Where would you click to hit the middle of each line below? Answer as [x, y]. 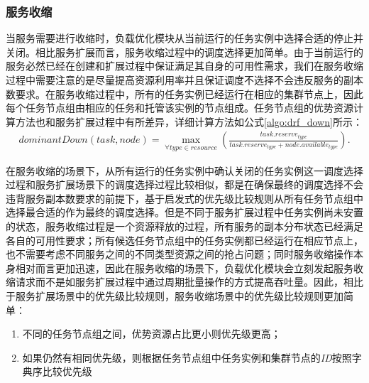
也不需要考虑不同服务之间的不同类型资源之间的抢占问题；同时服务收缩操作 [180, 254]
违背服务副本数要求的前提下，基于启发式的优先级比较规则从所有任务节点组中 [184, 198]
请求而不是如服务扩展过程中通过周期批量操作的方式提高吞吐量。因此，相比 [189, 282]
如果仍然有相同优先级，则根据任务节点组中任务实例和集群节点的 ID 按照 [187, 357]
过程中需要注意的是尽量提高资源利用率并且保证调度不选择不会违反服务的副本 [184, 80]
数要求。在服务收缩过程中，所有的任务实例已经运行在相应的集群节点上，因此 [184, 93]
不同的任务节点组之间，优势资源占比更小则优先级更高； [152, 334]
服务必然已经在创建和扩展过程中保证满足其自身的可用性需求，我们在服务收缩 [184, 66]
